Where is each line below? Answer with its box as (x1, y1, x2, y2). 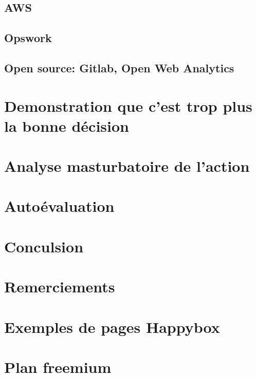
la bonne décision (4, 115, 129, 136)
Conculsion (4, 235, 84, 256)
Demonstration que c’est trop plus (4, 95, 252, 116)
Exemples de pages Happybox (4, 316, 220, 337)
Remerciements (4, 276, 115, 297)
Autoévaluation (4, 195, 115, 216)
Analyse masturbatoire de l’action (4, 155, 250, 176)
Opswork (4, 30, 52, 46)
